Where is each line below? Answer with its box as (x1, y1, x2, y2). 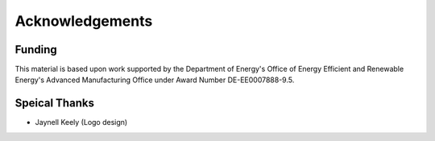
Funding (14, 43, 58, 56)
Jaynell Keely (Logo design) (35, 118, 128, 127)
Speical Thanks (14, 97, 94, 110)
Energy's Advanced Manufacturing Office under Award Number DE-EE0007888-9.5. (14, 75, 295, 85)
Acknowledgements (14, 12, 153, 30)
